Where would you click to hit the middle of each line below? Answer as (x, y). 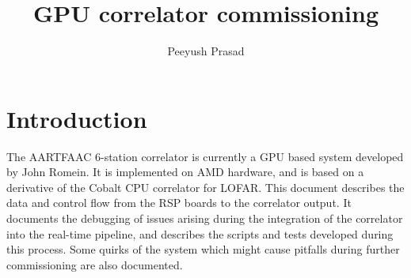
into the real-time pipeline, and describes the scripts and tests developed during (200, 233)
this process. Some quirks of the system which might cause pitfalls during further (203, 249)
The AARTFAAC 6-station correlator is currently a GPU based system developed (205, 156)
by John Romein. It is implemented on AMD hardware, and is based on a (185, 172)
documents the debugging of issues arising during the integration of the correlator (205, 218)
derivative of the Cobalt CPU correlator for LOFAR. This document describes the (205, 187)
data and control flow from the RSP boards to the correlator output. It (179, 203)
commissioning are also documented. (95, 264)
